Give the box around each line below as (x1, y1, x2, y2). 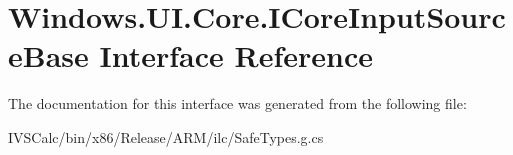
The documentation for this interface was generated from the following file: (8, 93, 467, 114)
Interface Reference (99, 35, 374, 76)
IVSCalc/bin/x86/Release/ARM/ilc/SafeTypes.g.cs (8, 126, 324, 147)
